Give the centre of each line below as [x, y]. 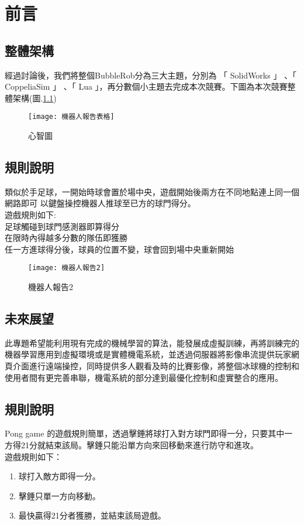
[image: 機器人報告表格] [71, 117]
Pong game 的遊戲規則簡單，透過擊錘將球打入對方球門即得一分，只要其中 [145, 433]
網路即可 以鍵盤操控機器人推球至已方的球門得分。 [100, 203]
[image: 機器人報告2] [67, 268]
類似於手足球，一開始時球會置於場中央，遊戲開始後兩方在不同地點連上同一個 [152, 191]
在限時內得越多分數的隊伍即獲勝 [66, 238]
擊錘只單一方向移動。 [59, 495]
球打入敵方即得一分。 [59, 476]
